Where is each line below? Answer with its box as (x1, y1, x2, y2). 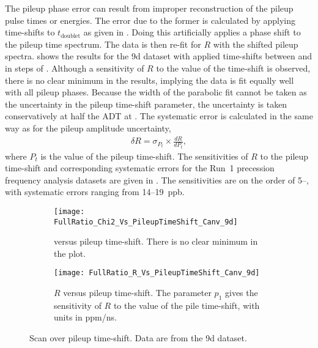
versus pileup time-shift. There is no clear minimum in (54, 235, 258, 248)
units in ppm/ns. (54, 311, 117, 324)
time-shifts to (5, 26, 55, 39)
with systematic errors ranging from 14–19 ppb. (5, 185, 185, 198)
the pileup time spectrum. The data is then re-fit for (5, 37, 201, 50)
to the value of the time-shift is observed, (156, 61, 311, 74)
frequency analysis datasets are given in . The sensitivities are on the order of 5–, (5, 173, 309, 186)
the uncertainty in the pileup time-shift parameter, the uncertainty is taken (5, 97, 287, 110)
